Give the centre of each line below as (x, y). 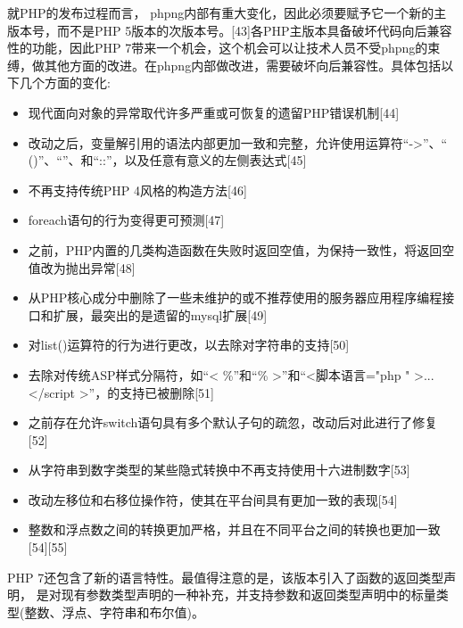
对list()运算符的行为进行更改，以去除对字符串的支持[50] (189, 345)
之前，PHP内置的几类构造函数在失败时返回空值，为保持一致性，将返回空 (241, 249)
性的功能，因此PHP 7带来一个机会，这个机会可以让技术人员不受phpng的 (218, 48)
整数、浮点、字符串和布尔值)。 (114, 611)
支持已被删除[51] (167, 392)
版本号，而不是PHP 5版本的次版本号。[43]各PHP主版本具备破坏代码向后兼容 (230, 30)
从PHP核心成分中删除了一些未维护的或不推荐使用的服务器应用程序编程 (235, 297)
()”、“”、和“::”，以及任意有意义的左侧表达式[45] (167, 160)
